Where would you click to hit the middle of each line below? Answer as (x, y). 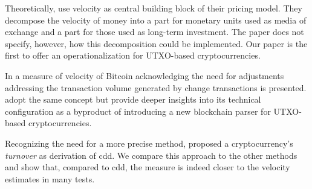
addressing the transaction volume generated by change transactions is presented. (156, 87)
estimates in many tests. (50, 178)
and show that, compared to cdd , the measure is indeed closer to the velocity (148, 167)
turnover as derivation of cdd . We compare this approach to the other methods (151, 155)
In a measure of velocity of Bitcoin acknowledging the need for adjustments (145, 75)
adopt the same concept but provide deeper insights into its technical (133, 99)
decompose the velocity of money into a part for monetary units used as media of (156, 20)
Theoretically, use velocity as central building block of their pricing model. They (154, 8)
